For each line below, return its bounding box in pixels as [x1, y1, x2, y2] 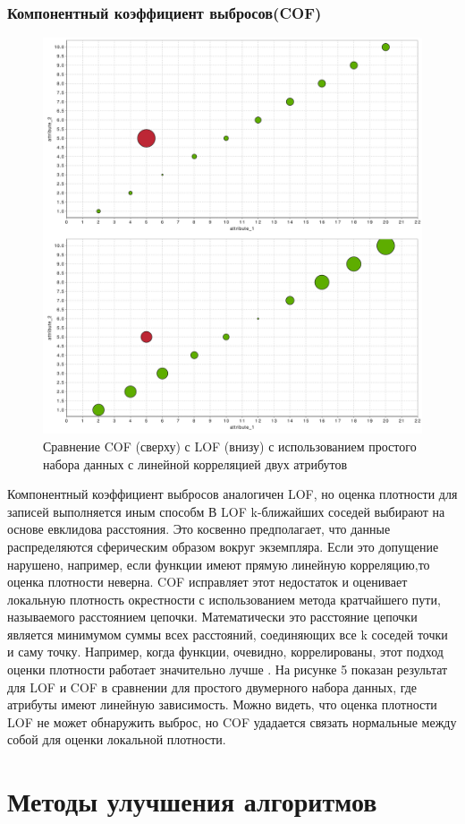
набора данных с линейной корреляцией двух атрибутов [43, 454, 348, 473]
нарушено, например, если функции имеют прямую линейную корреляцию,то [7, 554, 430, 573]
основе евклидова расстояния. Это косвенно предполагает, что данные [7, 519, 391, 538]
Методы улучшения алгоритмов [7, 783, 377, 820]
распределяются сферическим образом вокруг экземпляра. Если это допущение [7, 536, 439, 555]
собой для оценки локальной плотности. [7, 730, 226, 749]
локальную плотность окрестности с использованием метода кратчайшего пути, [7, 589, 441, 608]
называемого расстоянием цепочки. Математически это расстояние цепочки [7, 607, 418, 626]
